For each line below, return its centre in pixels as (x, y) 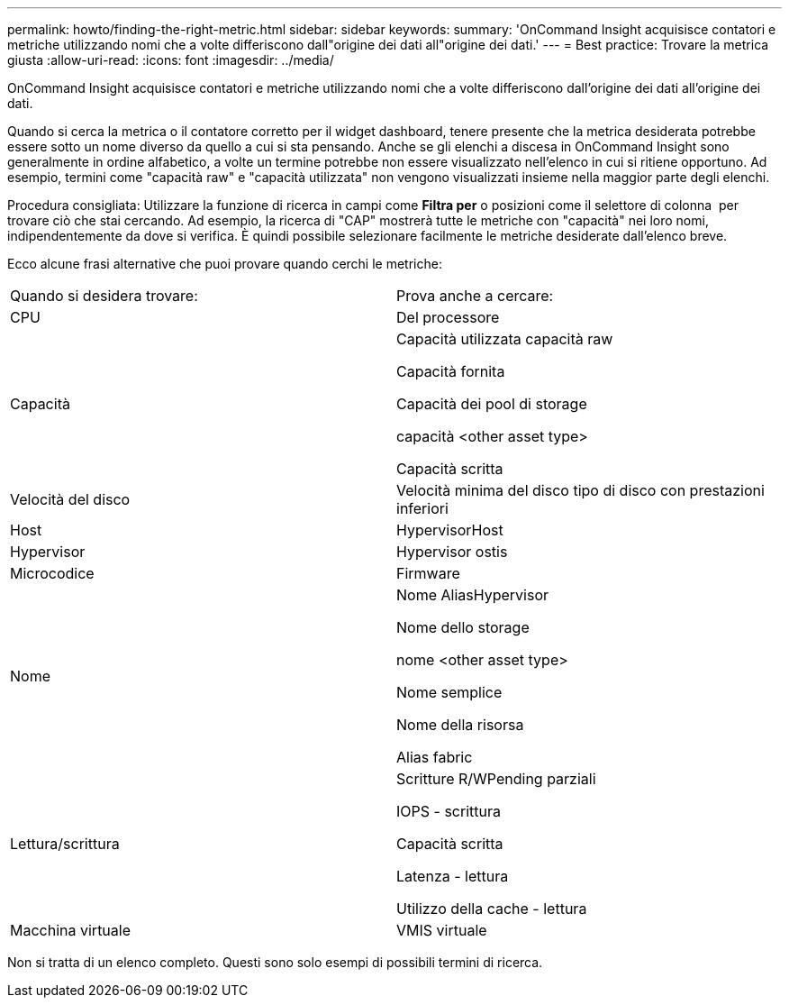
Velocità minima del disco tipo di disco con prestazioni (580, 490)
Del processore (448, 317)
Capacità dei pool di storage (492, 404)
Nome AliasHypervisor (472, 595)
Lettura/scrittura (65, 844)
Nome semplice (449, 692)
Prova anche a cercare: (475, 296)
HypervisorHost (450, 530)
